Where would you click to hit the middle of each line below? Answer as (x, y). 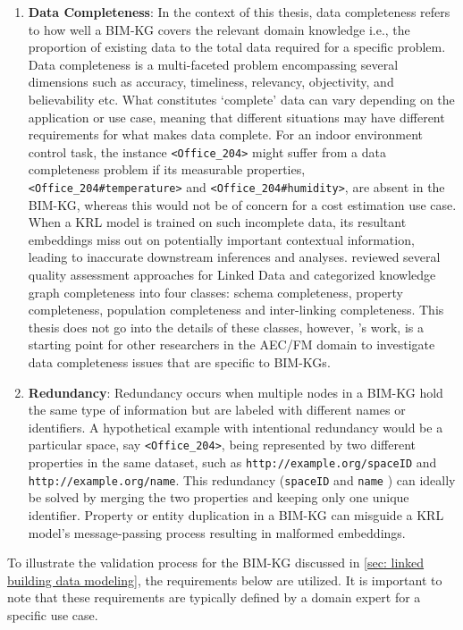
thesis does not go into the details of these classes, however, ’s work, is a (226, 327)
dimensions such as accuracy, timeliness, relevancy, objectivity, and (211, 82)
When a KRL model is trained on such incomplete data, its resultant (217, 222)
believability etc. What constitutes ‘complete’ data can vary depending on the (241, 99)
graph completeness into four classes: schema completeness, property (215, 292)
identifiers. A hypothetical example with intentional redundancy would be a (236, 427)
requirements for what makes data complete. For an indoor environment (225, 134)
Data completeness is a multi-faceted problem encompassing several (213, 64)
